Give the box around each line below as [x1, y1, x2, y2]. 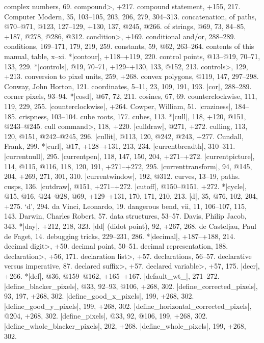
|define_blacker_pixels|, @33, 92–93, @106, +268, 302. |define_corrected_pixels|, [4, 280, 258, 291]
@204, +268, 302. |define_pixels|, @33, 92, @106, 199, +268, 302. [4, 310, 208, 321]
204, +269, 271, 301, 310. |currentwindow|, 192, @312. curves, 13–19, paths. [4, 171, 240, 181]
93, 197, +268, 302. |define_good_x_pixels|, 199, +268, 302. [4, 291, 194, 301]
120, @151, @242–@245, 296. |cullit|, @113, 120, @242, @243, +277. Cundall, [4, 130, 244, 141]
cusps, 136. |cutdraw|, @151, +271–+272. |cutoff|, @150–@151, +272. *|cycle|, [4, 180, 247, 191]
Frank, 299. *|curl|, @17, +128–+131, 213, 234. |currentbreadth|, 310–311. [4, 141, 235, 151]
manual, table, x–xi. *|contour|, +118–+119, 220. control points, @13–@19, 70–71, [4, 50, 260, 61]
